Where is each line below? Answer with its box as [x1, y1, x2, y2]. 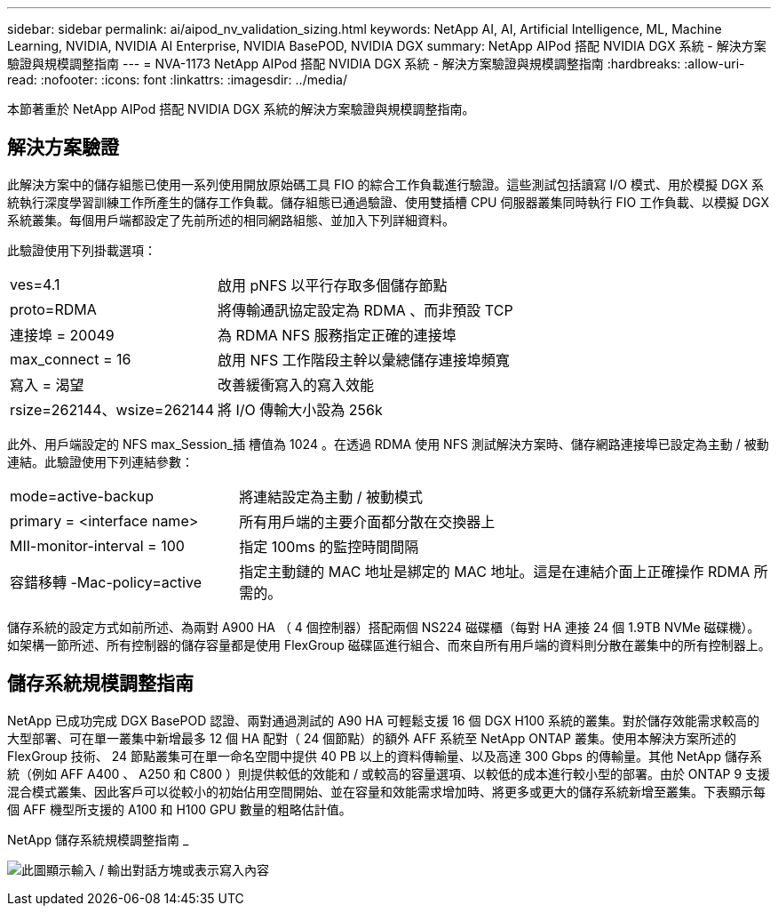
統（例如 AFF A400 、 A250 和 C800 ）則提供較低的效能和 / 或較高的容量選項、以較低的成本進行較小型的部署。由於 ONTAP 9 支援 [7, 765, 771, 781]
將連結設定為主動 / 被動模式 [239, 487, 423, 506]
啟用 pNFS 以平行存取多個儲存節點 [218, 276, 448, 294]
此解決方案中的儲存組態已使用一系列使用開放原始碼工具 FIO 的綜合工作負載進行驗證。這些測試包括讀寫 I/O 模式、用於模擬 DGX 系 [7, 176, 764, 192]
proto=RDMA [10, 300, 97, 318]
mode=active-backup [10, 486, 155, 505]
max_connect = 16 [10, 349, 131, 368]
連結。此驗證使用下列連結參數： [7, 453, 194, 469]
